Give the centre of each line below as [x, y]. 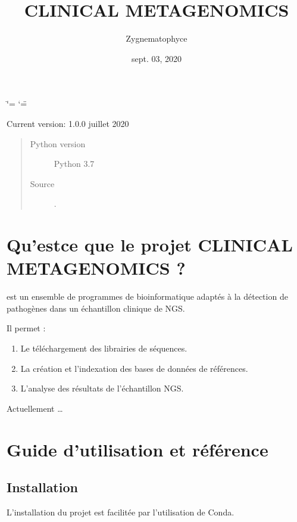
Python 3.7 [74, 164]
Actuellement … [35, 408]
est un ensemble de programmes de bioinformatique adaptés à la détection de [147, 296]
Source [42, 183]
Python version [58, 143]
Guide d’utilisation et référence [137, 449]
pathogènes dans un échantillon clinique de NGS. [96, 308]
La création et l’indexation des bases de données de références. [134, 368]
